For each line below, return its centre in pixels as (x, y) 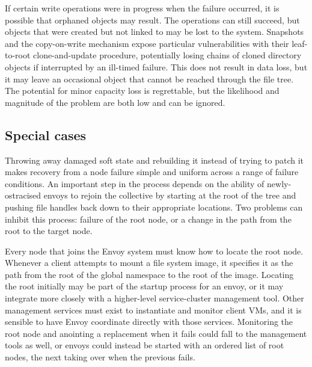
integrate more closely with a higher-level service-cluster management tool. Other (154, 298)
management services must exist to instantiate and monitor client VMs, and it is (153, 310)
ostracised (23, 195)
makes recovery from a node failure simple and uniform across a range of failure (152, 172)
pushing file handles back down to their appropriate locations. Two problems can (154, 207)
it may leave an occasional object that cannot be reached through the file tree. (149, 79)
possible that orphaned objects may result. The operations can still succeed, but (152, 20)
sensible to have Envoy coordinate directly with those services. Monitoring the (149, 322)
